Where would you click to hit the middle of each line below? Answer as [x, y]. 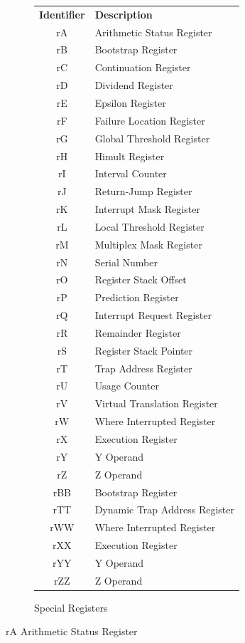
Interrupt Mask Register [147, 209]
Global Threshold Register [152, 138]
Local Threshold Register [149, 226]
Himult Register [130, 156]
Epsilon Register [130, 102]
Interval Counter [131, 173]
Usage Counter [127, 386]
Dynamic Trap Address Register [164, 509]
